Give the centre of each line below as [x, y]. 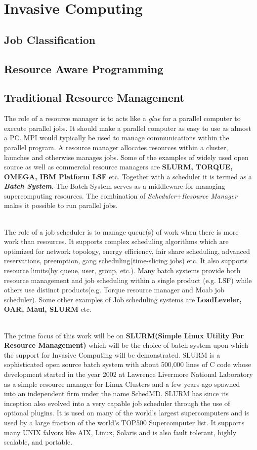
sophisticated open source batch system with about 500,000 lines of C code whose [128, 364]
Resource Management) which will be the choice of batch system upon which [126, 345]
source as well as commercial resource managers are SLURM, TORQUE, [118, 167]
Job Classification [50, 39]
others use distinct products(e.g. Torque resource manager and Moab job [114, 290]
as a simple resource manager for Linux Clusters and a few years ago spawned [122, 384]
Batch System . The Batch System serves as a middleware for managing [115, 186]
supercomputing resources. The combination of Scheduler [90, 195]
